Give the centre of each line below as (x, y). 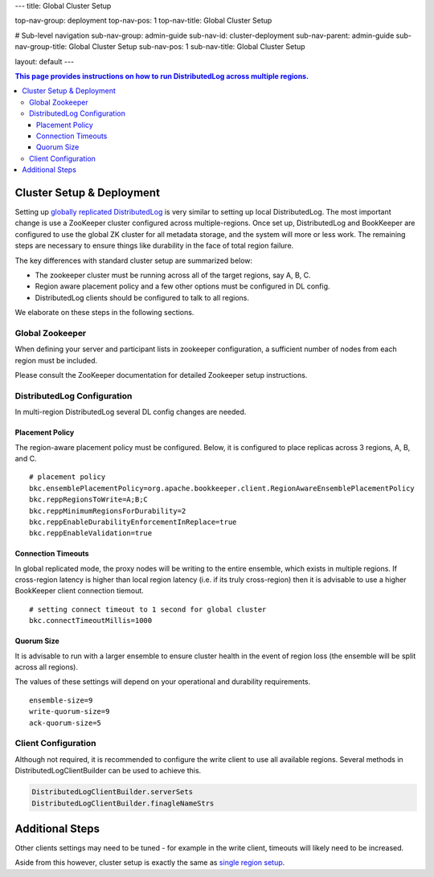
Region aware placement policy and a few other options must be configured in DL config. (182, 286)
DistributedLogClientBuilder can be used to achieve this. (108, 771)
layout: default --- (45, 61)
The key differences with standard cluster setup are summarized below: (134, 260)
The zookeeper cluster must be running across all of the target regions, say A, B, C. (173, 275)
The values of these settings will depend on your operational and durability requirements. (163, 682)
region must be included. (56, 360)
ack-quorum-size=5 (66, 723)
